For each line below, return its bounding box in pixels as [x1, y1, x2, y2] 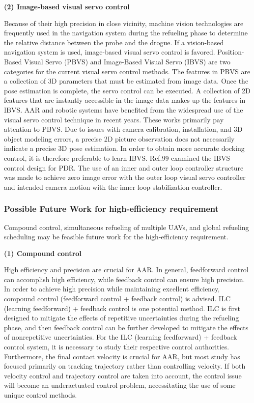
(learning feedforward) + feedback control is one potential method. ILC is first [4, 303, 240, 313]
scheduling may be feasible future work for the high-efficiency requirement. [4, 231, 228, 242]
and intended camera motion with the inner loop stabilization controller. [4, 181, 222, 192]
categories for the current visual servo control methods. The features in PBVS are [4, 66, 251, 76]
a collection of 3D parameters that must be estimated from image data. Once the [4, 76, 249, 86]
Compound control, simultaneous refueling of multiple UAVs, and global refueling [4, 222, 249, 232]
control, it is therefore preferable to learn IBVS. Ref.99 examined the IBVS [4, 152, 230, 163]
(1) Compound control [4, 248, 82, 258]
